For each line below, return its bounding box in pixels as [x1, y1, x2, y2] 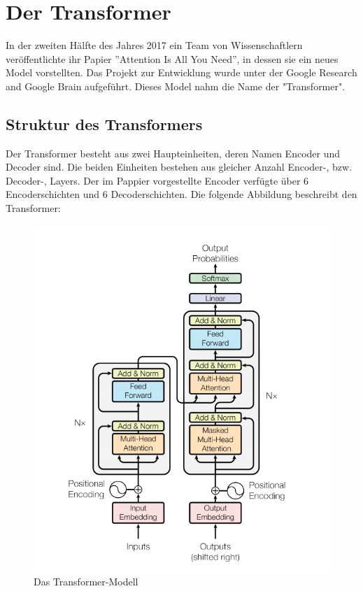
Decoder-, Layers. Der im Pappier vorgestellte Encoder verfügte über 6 [6, 173, 309, 187]
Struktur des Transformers [6, 113, 203, 134]
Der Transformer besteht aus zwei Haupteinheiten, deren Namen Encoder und [6, 145, 341, 160]
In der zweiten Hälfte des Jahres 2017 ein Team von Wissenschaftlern [6, 38, 303, 52]
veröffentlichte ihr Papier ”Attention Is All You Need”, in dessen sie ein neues [6, 51, 339, 66]
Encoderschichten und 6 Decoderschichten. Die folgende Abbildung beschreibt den [6, 187, 357, 201]
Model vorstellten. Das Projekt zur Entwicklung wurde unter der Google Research [6, 65, 357, 80]
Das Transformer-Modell [34, 574, 138, 589]
